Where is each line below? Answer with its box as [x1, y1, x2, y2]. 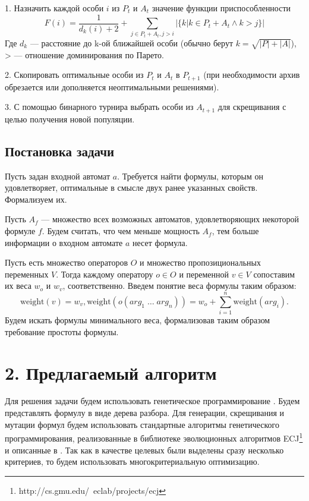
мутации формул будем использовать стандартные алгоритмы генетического [5, 418, 279, 430]
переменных [5, 267, 49, 280]
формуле [5, 225, 36, 237]
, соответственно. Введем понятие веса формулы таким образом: [62, 279, 297, 292]
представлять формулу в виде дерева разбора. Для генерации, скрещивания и [5, 407, 285, 419]
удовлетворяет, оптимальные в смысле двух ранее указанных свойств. [5, 181, 258, 194]
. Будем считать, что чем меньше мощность [42, 225, 200, 237]
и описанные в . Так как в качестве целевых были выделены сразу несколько [5, 443, 284, 456]
